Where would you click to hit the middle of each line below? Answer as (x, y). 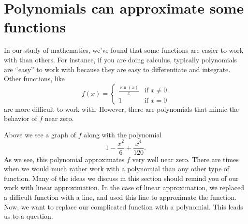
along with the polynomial (123, 134)
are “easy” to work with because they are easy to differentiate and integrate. (117, 69)
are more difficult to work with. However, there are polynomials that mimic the (121, 109)
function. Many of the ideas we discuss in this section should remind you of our (121, 178)
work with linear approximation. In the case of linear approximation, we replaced (124, 187)
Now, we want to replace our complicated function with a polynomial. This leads (124, 206)
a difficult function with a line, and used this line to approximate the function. (120, 197)
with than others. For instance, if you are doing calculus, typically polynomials (121, 59)
